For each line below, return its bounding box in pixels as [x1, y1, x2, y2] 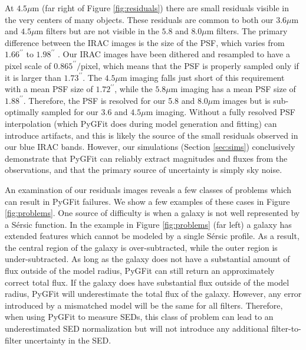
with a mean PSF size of [5, 83, 93, 95]
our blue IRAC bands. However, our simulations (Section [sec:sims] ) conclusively [5, 140, 295, 153]
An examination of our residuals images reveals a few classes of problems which [5, 183, 292, 195]
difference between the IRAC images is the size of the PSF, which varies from [5, 36, 285, 48]
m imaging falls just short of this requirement [120, 71, 285, 83]
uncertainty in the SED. [24, 333, 111, 346]
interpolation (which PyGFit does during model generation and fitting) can [5, 117, 277, 129]
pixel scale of [5, 59, 51, 71]
